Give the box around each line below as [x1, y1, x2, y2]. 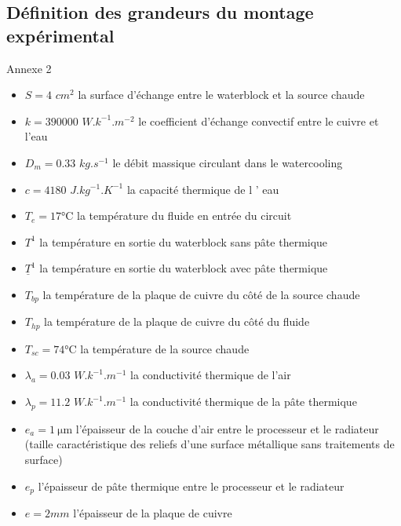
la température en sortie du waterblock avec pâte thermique [39, 260, 328, 276]
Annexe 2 [6, 60, 52, 76]
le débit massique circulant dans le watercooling [112, 154, 343, 170]
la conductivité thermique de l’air [130, 367, 291, 383]
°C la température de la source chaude [64, 340, 250, 356]
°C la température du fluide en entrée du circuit [61, 207, 292, 224]
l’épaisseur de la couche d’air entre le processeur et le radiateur [75, 420, 379, 437]
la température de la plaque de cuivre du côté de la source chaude [42, 286, 360, 302]
